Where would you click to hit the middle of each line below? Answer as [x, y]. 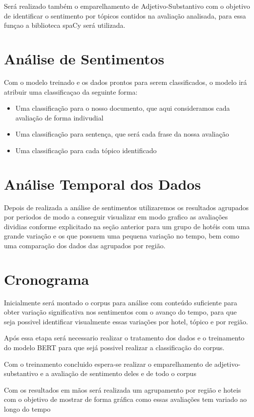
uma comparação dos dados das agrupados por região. [85, 245]
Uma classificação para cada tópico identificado [86, 150]
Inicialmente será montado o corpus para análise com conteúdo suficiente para [121, 302]
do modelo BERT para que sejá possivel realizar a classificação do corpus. [114, 347]
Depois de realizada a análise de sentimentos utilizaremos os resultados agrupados [127, 207]
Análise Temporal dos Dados [103, 184]
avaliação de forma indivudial [59, 117]
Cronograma [47, 279]
